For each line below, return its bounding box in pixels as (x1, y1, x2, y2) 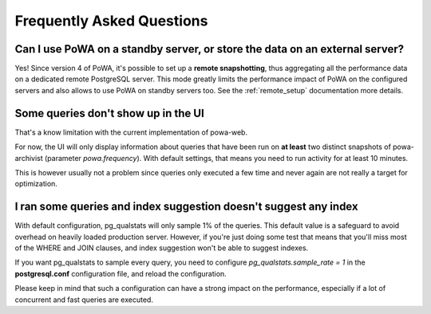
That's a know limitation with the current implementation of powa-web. (14, 128, 247, 137)
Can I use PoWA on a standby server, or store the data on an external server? (14, 42, 405, 56)
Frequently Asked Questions (14, 12, 208, 29)
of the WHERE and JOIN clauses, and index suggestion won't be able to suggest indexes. (14, 243, 309, 253)
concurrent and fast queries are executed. (14, 295, 153, 304)
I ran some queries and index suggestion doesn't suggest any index (14, 200, 358, 214)
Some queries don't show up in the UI (14, 106, 205, 120)
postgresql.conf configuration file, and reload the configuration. (14, 269, 227, 278)
